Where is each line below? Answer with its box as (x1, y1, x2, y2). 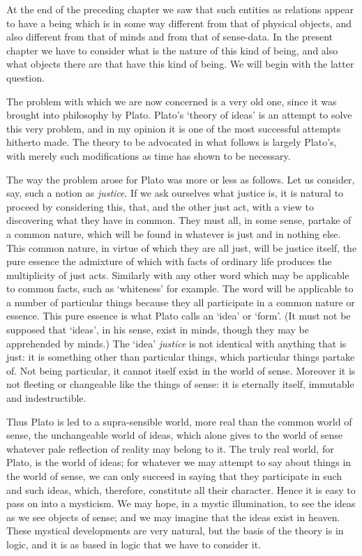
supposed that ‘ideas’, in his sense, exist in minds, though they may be (6, 322, 309, 337)
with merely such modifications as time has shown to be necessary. (6, 148, 291, 163)
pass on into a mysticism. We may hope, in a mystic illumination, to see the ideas (6, 496, 356, 511)
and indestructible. (6, 391, 86, 405)
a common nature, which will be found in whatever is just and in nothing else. (6, 226, 341, 241)
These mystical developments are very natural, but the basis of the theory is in (6, 523, 344, 538)
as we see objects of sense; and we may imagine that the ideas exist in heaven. (6, 509, 340, 524)
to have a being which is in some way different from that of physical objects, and (6, 15, 352, 30)
